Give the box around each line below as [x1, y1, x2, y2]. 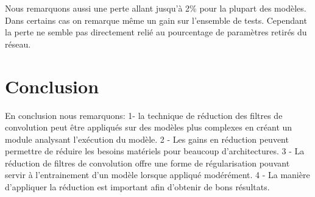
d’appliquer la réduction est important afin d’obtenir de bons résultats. [5, 181, 270, 193]
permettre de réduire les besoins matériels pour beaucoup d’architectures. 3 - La [5, 145, 305, 157]
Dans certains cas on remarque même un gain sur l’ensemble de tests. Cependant [5, 13, 307, 26]
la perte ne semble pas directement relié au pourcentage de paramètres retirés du [5, 26, 307, 38]
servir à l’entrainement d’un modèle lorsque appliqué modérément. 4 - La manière [5, 168, 310, 181]
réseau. [5, 37, 31, 50]
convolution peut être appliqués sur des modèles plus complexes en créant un [5, 121, 292, 134]
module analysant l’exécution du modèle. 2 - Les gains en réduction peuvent [5, 132, 289, 145]
